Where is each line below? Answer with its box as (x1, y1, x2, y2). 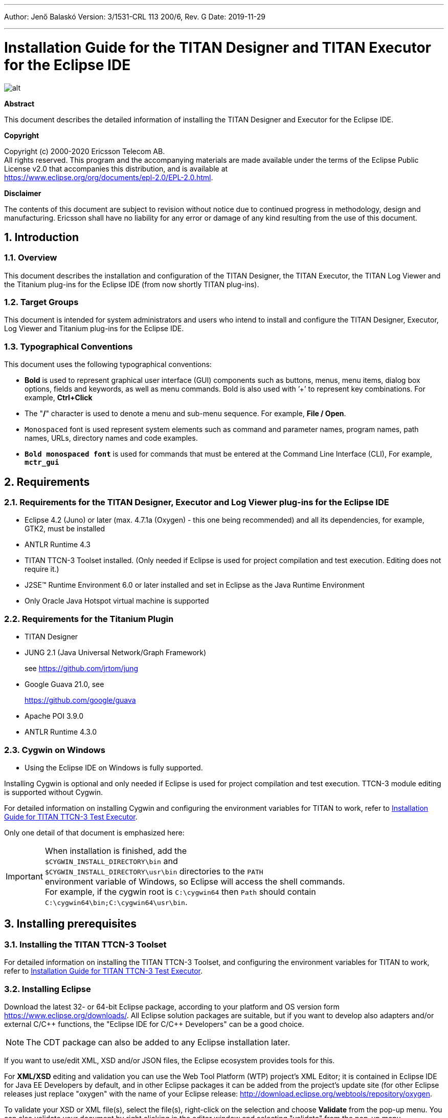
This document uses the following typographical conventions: (4, 360, 212, 369)
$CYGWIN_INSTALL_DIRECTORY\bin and (44, 855, 178, 866)
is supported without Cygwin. (4, 787, 103, 797)
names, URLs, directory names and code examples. (25, 434, 198, 443)
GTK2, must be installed (25, 524, 105, 533)
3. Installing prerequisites (4, 917, 137, 931)
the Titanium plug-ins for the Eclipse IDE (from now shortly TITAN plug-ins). (4, 279, 259, 289)
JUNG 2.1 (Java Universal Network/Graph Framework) (25, 648, 207, 657)
